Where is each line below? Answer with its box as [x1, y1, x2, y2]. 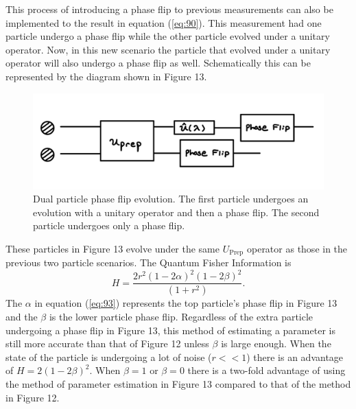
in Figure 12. [5, 390, 60, 404]
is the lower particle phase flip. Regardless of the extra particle [49, 309, 313, 323]
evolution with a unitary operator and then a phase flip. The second [33, 204, 320, 219]
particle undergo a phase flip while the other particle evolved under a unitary [5, 29, 330, 43]
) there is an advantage [246, 349, 344, 364]
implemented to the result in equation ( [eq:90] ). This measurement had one [5, 15, 322, 30]
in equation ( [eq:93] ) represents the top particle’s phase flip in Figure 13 [34, 296, 337, 310]
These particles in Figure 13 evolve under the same [5, 241, 220, 255]
